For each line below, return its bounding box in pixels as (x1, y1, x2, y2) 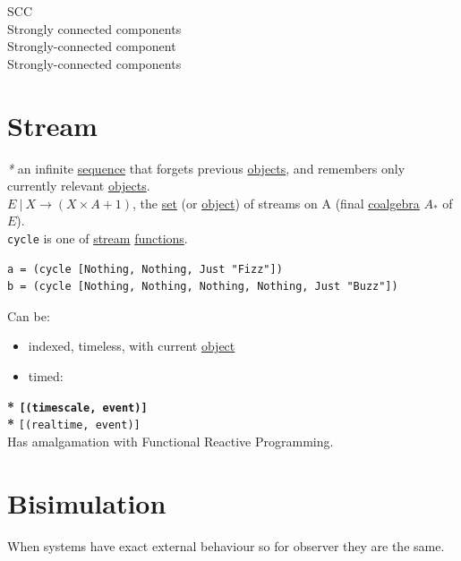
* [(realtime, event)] (7, 414, 141, 433)
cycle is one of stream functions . (7, 228, 188, 247)
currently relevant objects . (7, 176, 150, 195)
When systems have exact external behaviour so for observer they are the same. (7, 536, 445, 555)
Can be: (7, 306, 50, 325)
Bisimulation (7, 484, 166, 521)
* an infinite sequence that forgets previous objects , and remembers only (7, 158, 406, 177)
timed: (28, 366, 64, 385)
